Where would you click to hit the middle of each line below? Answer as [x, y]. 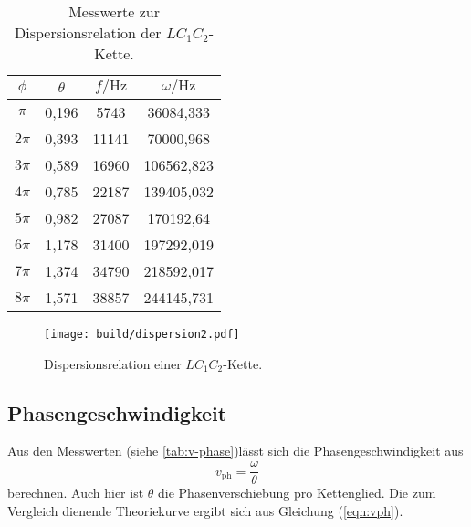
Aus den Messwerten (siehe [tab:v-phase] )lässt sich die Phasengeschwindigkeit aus [235, 451]
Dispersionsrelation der [88, 32]
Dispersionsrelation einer [113, 363]
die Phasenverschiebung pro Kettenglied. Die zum [297, 493]
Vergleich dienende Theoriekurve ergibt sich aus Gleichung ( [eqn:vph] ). [205, 510]
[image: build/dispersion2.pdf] [142, 334]
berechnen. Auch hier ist [76, 493]
